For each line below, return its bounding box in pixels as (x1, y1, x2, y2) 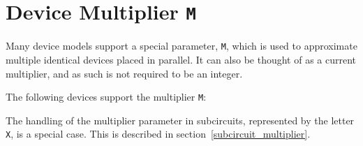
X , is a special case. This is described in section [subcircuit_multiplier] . (6, 126, 311, 141)
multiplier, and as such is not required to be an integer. (6, 66, 243, 80)
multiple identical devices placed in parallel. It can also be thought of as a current (6, 52, 357, 66)
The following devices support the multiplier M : (6, 89, 207, 104)
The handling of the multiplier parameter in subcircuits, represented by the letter (6, 112, 355, 127)
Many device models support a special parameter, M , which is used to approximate (6, 38, 357, 53)
